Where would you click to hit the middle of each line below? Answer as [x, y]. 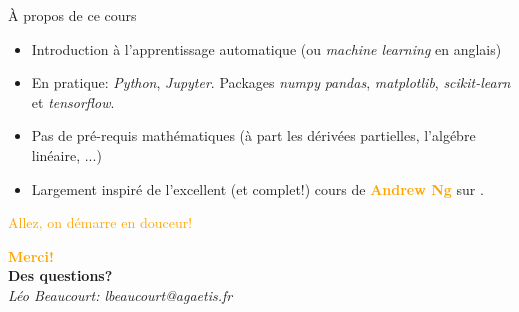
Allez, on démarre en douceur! [100, 222]
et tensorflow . [73, 101]
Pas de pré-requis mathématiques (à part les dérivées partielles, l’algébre [253, 135]
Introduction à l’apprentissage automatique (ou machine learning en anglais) [266, 48]
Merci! [31, 255]
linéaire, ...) [66, 154]
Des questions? [60, 275]
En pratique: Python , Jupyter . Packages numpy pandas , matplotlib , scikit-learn [271, 82]
